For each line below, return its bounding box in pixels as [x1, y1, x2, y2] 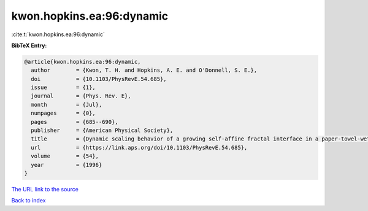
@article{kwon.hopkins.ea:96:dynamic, [24, 58, 141, 65]
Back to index [11, 197, 46, 204]
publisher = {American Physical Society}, [31, 127, 174, 134]
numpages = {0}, [31, 110, 96, 117]
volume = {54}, [31, 153, 99, 159]
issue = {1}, [31, 84, 96, 91]
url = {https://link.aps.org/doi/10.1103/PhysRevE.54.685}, [31, 144, 248, 151]
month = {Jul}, [31, 101, 102, 108]
